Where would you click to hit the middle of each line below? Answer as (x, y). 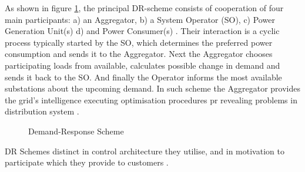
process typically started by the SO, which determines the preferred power (139, 42)
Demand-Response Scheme (76, 131)
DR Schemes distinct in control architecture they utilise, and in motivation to (145, 151)
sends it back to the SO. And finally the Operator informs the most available (143, 77)
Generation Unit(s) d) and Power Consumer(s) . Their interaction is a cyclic (142, 31)
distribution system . (42, 111)
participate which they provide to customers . (87, 162)
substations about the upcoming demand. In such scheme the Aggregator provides (153, 88)
